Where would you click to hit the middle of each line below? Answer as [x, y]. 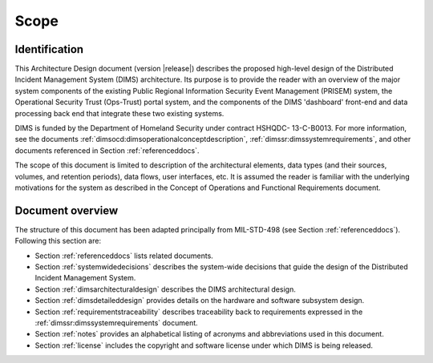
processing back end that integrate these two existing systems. [119, 113]
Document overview [67, 210]
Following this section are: [58, 241]
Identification [49, 49]
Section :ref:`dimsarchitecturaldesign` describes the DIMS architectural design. [165, 289]
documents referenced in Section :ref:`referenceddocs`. [107, 150]
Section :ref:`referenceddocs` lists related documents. [124, 256]
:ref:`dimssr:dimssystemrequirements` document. [116, 323]
